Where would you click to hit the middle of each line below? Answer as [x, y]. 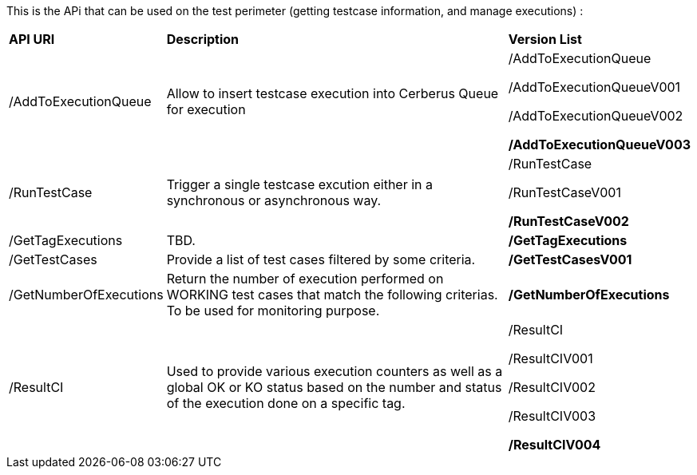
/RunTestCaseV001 [564, 192]
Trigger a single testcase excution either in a [299, 184]
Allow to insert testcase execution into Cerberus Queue [333, 93]
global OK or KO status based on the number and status [334, 387]
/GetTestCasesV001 [570, 259]
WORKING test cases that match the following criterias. [332, 295]
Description [203, 39]
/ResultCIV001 [550, 358]
